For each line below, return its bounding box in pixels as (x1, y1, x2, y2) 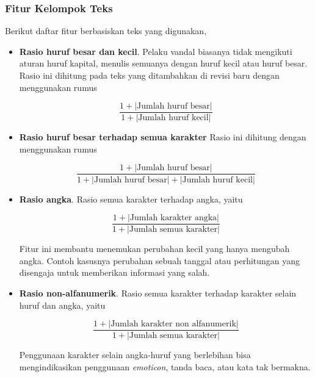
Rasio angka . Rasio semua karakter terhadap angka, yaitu (19, 192, 243, 205)
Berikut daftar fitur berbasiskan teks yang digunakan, (5, 24, 207, 37)
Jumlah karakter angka (129, 214, 217, 223)
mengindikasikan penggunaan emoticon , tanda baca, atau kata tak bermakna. (19, 360, 311, 373)
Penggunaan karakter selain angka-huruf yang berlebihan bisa (19, 348, 251, 361)
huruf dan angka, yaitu (19, 298, 106, 311)
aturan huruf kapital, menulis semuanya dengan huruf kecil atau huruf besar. (19, 57, 308, 70)
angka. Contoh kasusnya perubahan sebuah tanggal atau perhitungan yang (19, 254, 300, 267)
